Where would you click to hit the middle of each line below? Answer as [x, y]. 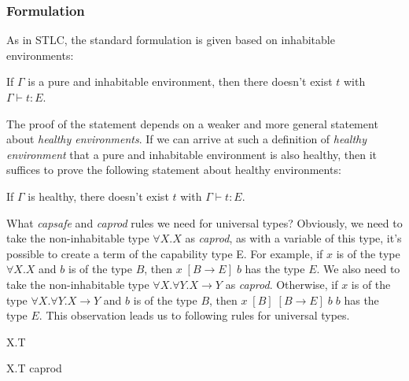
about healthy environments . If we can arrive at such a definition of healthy [187, 139]
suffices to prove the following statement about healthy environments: [174, 170]
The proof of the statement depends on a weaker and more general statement [192, 123]
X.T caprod [34, 368]
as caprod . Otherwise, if [282, 284]
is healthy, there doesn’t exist [98, 196]
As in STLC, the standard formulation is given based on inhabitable [171, 40]
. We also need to [358, 269]
